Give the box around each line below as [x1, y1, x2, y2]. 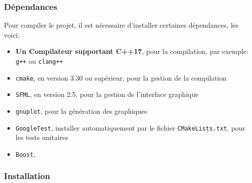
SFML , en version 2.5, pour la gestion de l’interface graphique [15, 89, 199, 99]
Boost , [15, 148, 36, 159]
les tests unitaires [15, 132, 68, 142]
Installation [4, 170, 50, 182]
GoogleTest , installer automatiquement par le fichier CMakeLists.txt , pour [15, 122, 246, 133]
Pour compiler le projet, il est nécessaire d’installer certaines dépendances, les [4, 20, 239, 30]
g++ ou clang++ [15, 56, 63, 66]
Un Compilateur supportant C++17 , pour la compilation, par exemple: [15, 46, 249, 56]
